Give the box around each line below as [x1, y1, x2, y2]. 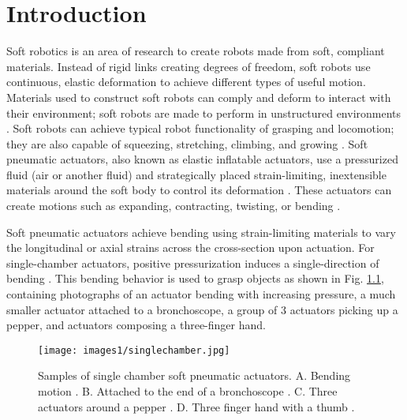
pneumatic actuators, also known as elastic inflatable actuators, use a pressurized [6, 151, 398, 167]
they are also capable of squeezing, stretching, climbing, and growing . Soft [6, 135, 368, 152]
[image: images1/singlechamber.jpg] [38, 344, 230, 356]
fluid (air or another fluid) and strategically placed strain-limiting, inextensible [6, 166, 386, 182]
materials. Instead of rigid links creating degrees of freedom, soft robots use [6, 58, 371, 74]
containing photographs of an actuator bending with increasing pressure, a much [6, 286, 396, 302]
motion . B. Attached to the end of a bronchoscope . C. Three [38, 383, 338, 399]
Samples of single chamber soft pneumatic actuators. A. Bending [38, 367, 351, 384]
